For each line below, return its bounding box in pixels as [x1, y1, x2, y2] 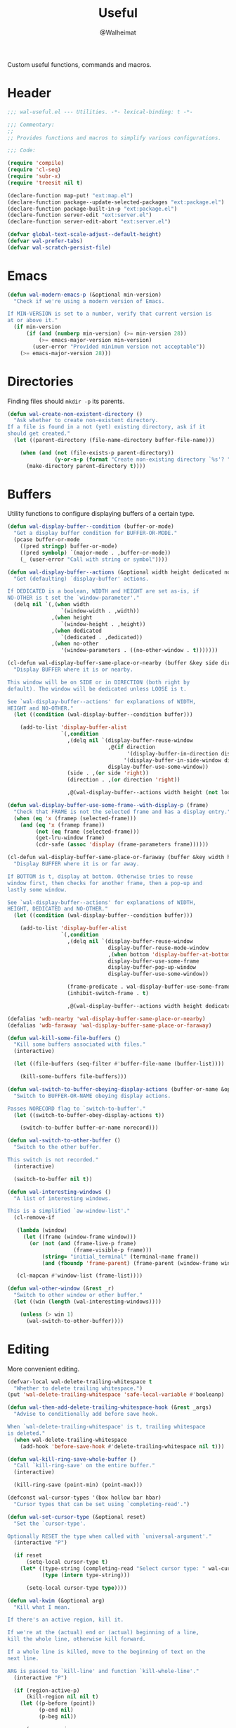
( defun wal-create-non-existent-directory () [7, 410, 143, 417]
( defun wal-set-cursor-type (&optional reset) [7, 1513, 146, 1520]
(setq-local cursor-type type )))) [25, 1584, 128, 1591]
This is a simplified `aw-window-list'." [7, 1207, 131, 1215]
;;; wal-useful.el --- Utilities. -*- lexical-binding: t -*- [7, 108, 193, 116]
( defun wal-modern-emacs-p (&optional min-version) [7, 291, 162, 298]
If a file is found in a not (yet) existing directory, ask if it [7, 424, 206, 431]
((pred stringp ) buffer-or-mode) [20, 543, 118, 550]
